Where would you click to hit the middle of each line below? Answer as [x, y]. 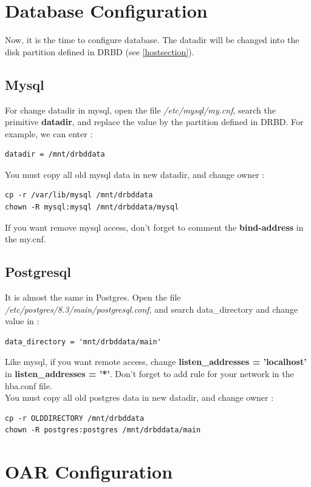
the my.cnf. [26, 239]
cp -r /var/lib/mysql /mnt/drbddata [79, 195]
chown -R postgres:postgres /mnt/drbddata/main [103, 430]
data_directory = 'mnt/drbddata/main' [83, 342]
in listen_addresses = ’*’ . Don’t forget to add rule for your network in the [149, 374]
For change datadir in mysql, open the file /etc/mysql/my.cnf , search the [140, 110]
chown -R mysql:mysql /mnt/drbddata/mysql [92, 207]
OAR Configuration [89, 472]
